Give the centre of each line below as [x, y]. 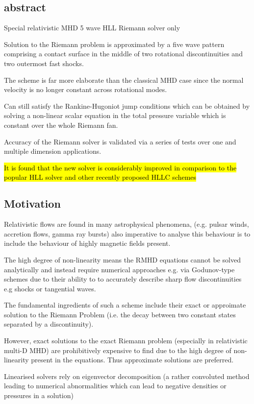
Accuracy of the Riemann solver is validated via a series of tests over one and [120, 141]
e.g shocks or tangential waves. [50, 288]
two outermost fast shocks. [44, 63]
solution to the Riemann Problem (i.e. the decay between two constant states [120, 314]
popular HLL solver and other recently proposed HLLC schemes [100, 177]
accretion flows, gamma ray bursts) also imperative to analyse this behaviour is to [127, 233]
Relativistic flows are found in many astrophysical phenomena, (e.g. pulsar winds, [127, 224]
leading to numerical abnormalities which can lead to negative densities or [115, 386]
